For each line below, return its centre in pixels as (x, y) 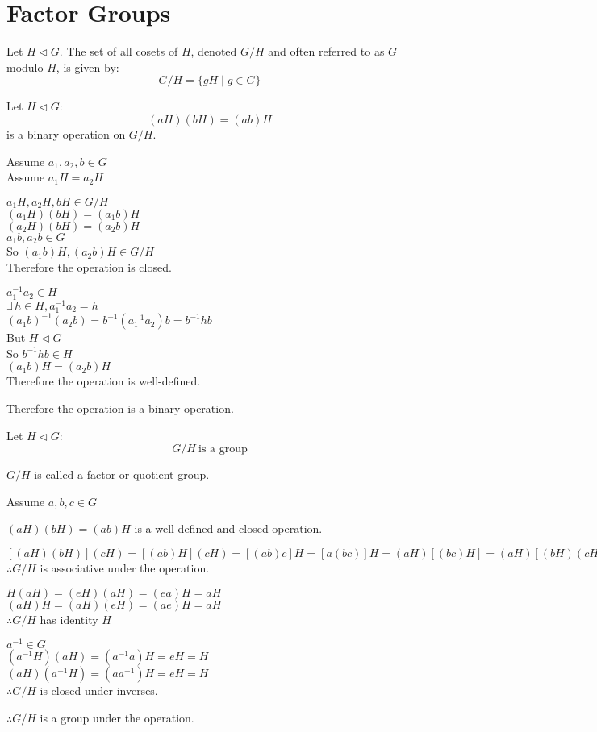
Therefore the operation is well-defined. (104, 381)
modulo (25, 67)
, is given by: (88, 67)
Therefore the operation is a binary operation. (120, 408)
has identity (69, 619)
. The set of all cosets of (119, 51)
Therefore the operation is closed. (89, 266)
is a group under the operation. (117, 717)
